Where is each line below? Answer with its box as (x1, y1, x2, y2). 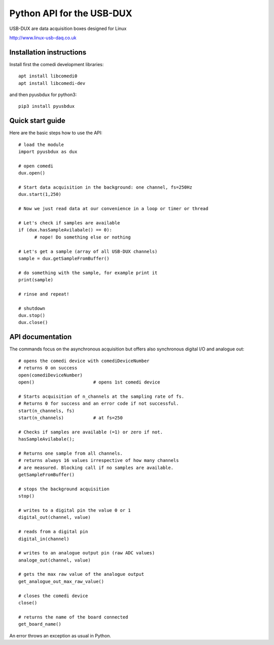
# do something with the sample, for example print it (18, 270, 158, 276)
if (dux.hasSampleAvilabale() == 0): (18, 227, 113, 233)
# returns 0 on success (18, 365, 78, 371)
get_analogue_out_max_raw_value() (18, 578, 104, 584)
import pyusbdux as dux (18, 149, 78, 155)
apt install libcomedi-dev (18, 80, 86, 86)
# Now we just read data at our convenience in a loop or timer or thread (18, 206, 209, 212)
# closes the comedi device (18, 593, 88, 599)
